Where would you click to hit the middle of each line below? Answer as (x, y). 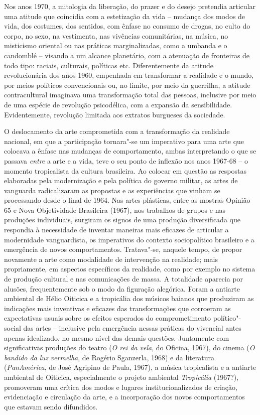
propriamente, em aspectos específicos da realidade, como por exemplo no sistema (130, 269)
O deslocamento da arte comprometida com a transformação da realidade (117, 131)
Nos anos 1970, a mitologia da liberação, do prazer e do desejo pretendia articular (130, 6)
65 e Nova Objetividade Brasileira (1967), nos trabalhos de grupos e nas (115, 210)
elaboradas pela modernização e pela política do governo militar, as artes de (121, 180)
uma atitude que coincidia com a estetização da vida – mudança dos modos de (125, 16)
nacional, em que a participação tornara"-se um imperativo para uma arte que (124, 141)
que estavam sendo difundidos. (51, 406)
